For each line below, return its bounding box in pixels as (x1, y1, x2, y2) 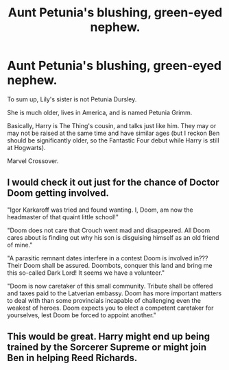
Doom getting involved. (7, 187, 110, 199)
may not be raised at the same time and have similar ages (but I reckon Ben (7, 129, 220, 137)
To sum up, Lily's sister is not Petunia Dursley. (7, 95, 137, 103)
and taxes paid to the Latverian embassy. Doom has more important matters (7, 289, 222, 297)
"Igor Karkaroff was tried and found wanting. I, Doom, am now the (7, 206, 193, 214)
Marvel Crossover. (7, 156, 59, 165)
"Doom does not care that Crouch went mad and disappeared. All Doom (7, 226, 210, 234)
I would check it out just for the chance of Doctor (7, 177, 219, 188)
